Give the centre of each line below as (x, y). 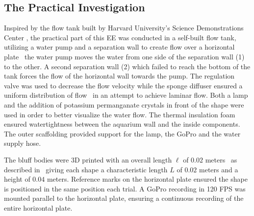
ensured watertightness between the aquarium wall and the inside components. (122, 124)
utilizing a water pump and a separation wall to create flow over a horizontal (119, 47)
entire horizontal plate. (38, 207)
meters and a (219, 169)
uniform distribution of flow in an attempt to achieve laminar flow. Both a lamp (126, 95)
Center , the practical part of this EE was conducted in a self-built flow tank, (120, 37)
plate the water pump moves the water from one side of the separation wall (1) (124, 56)
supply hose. (23, 143)
